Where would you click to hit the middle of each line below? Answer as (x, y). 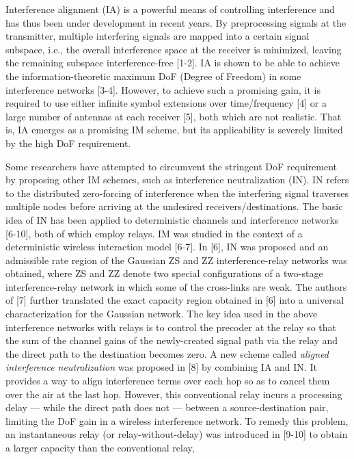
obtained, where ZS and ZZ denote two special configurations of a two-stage (164, 273)
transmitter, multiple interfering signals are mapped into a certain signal (158, 36)
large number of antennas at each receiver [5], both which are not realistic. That (174, 116)
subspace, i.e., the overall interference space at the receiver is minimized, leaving (174, 49)
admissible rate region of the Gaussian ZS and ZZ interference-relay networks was (176, 260)
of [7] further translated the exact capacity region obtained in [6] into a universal (175, 300)
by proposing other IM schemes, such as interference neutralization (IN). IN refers (177, 180)
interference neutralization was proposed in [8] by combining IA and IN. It (161, 367)
